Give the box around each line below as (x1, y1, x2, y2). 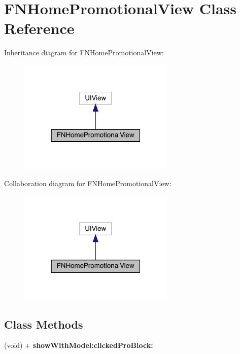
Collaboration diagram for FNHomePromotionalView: (4, 178, 172, 188)
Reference (4, 18, 75, 39)
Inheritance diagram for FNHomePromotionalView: (4, 47, 164, 58)
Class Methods (4, 316, 83, 332)
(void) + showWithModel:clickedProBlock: (4, 340, 153, 350)
